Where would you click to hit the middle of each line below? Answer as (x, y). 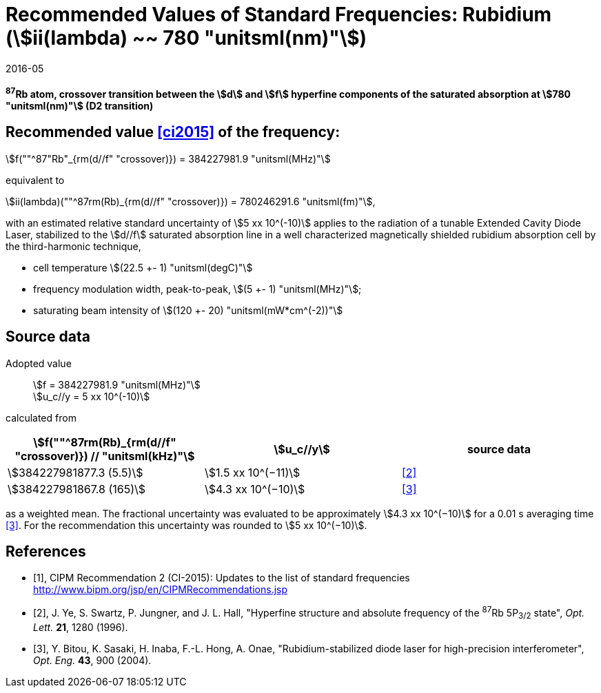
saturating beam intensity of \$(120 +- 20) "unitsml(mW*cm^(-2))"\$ (188, 310)
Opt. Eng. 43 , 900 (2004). (92, 660)
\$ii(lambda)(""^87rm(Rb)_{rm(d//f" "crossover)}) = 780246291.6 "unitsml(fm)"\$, (191, 201)
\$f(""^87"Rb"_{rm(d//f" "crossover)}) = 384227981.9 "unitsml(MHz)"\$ (168, 158)
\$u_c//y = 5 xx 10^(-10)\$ (92, 396)
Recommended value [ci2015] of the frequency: (173, 132)
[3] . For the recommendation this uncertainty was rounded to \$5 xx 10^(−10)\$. (186, 525)
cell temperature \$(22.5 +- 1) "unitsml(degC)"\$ (143, 267)
